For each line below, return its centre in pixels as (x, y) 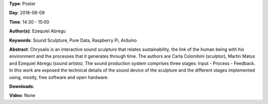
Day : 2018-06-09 (27, 13)
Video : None (22, 96)
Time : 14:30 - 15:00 (29, 22)
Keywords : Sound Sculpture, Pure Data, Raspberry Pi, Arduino (73, 40)
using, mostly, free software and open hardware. (59, 77)
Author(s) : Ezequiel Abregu (37, 31)
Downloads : (22, 86)
